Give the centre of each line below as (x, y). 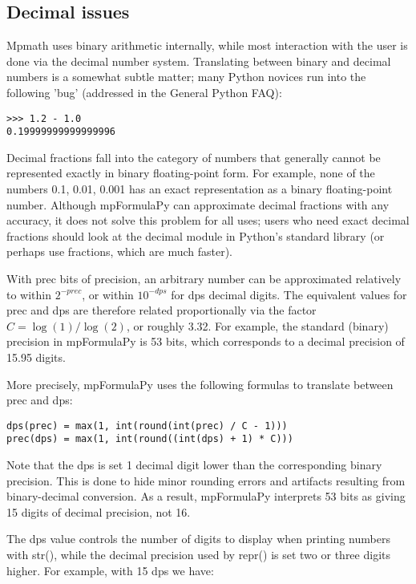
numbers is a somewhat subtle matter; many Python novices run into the (186, 77)
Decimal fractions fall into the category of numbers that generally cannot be (194, 157)
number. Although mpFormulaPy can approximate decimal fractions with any (198, 204)
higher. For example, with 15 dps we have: (110, 570)
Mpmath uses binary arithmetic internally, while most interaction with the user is (207, 45)
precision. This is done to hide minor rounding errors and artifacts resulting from (206, 480)
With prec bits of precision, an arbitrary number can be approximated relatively (204, 279)
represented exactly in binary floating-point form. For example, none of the (191, 173)
